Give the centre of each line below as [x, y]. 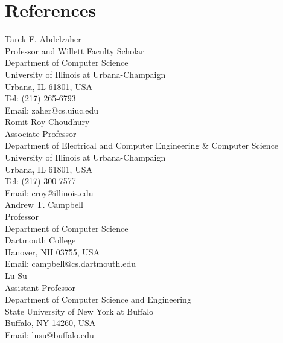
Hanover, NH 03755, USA [52, 252]
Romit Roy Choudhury [47, 122]
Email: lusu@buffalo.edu [49, 334]
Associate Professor [41, 133]
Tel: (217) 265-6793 [40, 98]
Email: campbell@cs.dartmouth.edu [70, 264]
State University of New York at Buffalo [79, 311]
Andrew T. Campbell [44, 204]
